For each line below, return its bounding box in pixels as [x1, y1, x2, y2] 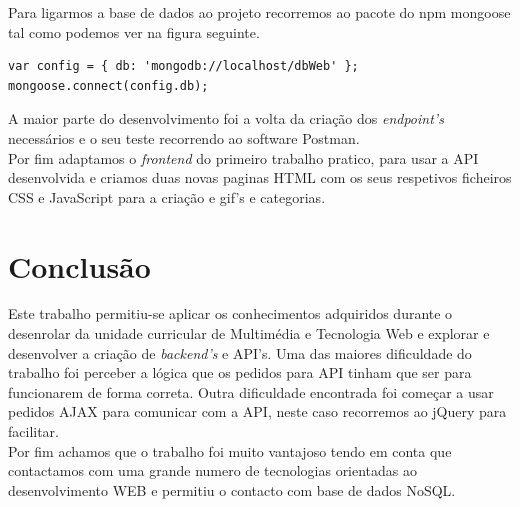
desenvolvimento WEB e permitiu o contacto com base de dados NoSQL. [8, 479, 456, 500]
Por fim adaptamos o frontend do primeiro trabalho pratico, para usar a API [8, 147, 479, 168]
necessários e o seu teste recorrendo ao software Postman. [8, 127, 360, 148]
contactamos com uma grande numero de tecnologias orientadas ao [8, 460, 418, 481]
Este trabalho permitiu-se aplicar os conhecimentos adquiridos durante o [8, 303, 453, 324]
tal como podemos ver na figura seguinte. [8, 21, 260, 42]
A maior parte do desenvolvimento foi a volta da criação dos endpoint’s [8, 108, 444, 129]
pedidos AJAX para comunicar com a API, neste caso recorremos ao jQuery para [8, 401, 507, 422]
